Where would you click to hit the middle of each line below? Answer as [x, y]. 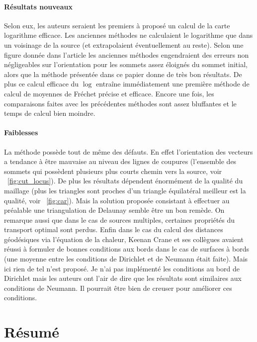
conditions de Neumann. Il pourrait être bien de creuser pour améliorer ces [118, 288]
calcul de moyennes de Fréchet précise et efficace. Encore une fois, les [109, 93]
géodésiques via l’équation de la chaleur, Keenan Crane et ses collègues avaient [124, 239]
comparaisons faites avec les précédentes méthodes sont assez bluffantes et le [120, 103]
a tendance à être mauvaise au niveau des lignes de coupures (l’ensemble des [120, 161]
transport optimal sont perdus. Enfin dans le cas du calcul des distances [114, 229]
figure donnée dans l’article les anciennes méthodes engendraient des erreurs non [127, 54]
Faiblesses [21, 132]
